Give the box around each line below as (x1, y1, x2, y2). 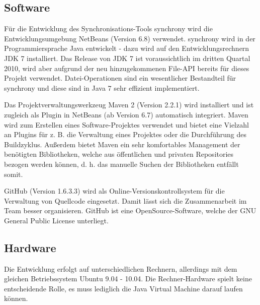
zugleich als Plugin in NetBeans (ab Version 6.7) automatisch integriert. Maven (4, 109, 248, 119)
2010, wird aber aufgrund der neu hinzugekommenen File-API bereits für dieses (4, 63, 249, 73)
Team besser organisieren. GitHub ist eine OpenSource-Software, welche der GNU (4, 205, 256, 216)
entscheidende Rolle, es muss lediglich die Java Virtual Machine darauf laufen (4, 283, 243, 293)
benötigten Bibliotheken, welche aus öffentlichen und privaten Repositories (4, 149, 234, 159)
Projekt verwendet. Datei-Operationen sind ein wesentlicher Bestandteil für (4, 73, 236, 83)
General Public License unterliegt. (4, 215, 109, 225)
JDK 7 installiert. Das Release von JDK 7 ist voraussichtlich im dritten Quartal (4, 52, 250, 63)
